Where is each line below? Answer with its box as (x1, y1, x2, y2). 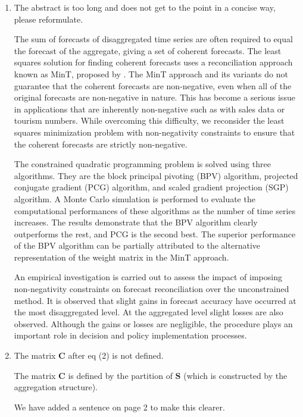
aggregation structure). (14, 381, 98, 393)
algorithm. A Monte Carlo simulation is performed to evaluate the (14, 192, 255, 205)
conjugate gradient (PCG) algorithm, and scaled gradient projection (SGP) (14, 181, 289, 193)
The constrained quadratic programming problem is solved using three (14, 158, 271, 170)
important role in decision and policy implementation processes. (14, 329, 247, 341)
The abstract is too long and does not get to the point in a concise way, (14, 1, 276, 13)
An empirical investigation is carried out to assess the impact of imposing (14, 271, 282, 283)
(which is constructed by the (183, 369, 288, 381)
